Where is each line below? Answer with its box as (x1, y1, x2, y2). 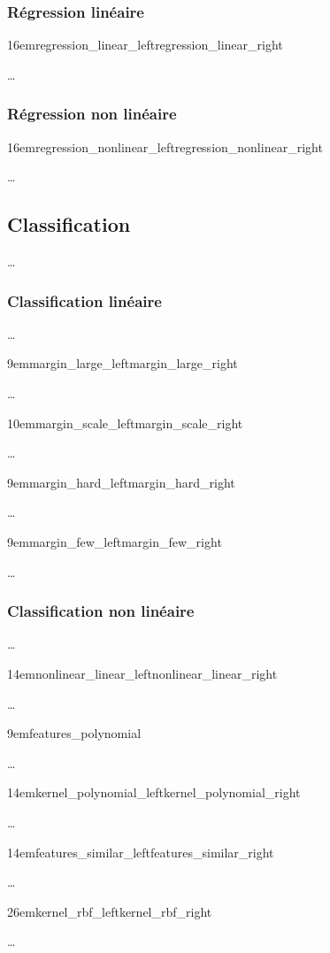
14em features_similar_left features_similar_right (7, 842, 274, 861)
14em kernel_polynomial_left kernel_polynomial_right (7, 783, 301, 802)
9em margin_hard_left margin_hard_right (7, 473, 235, 491)
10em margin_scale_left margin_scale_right (7, 413, 243, 432)
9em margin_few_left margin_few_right (7, 532, 222, 550)
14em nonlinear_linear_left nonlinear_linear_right (7, 664, 278, 682)
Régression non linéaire (7, 103, 177, 125)
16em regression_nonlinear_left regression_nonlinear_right (7, 137, 323, 156)
